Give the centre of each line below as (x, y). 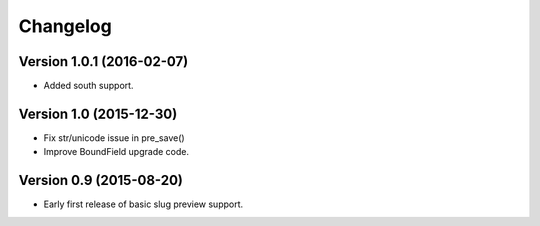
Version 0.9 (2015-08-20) (101, 180)
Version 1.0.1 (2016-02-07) (103, 61)
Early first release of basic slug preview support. (143, 204)
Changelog (65, 26)
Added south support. (88, 86)
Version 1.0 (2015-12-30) (98, 113)
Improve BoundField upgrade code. (116, 152)
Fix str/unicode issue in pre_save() (114, 137)
